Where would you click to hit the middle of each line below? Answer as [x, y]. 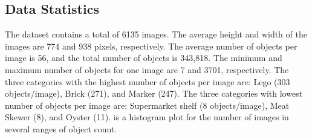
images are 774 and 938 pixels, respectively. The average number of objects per [151, 46]
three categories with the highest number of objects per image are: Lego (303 [148, 81]
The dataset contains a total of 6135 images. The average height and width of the [156, 34]
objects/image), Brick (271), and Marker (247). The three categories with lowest [154, 93]
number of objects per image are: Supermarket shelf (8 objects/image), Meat [147, 105]
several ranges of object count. [61, 128]
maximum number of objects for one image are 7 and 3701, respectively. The [147, 69]
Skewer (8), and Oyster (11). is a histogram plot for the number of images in [147, 117]
